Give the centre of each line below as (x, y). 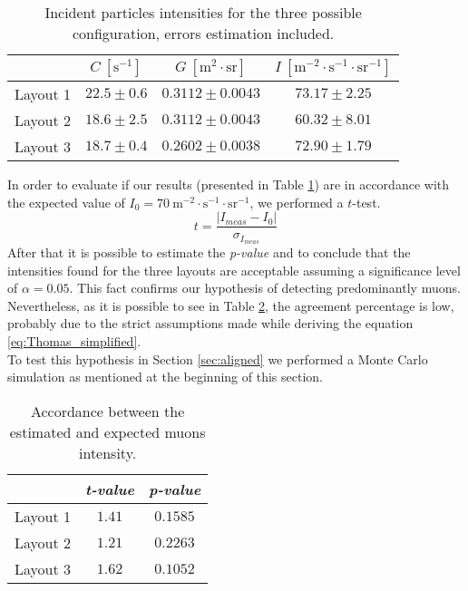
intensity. (108, 452)
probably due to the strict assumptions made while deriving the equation (210, 323)
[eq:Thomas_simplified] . (74, 341)
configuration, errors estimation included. (203, 33)
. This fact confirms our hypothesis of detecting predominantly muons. (265, 288)
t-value (110, 489)
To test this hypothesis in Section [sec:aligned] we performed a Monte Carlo (218, 358)
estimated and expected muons (107, 431)
